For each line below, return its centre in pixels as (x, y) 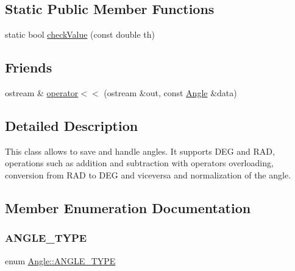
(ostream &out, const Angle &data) (170, 93)
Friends (29, 67)
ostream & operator (42, 93)
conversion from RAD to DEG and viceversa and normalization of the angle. (148, 174)
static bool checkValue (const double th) (80, 34)
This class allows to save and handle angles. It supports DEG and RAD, (140, 151)
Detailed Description (72, 125)
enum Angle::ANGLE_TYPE (60, 260)
